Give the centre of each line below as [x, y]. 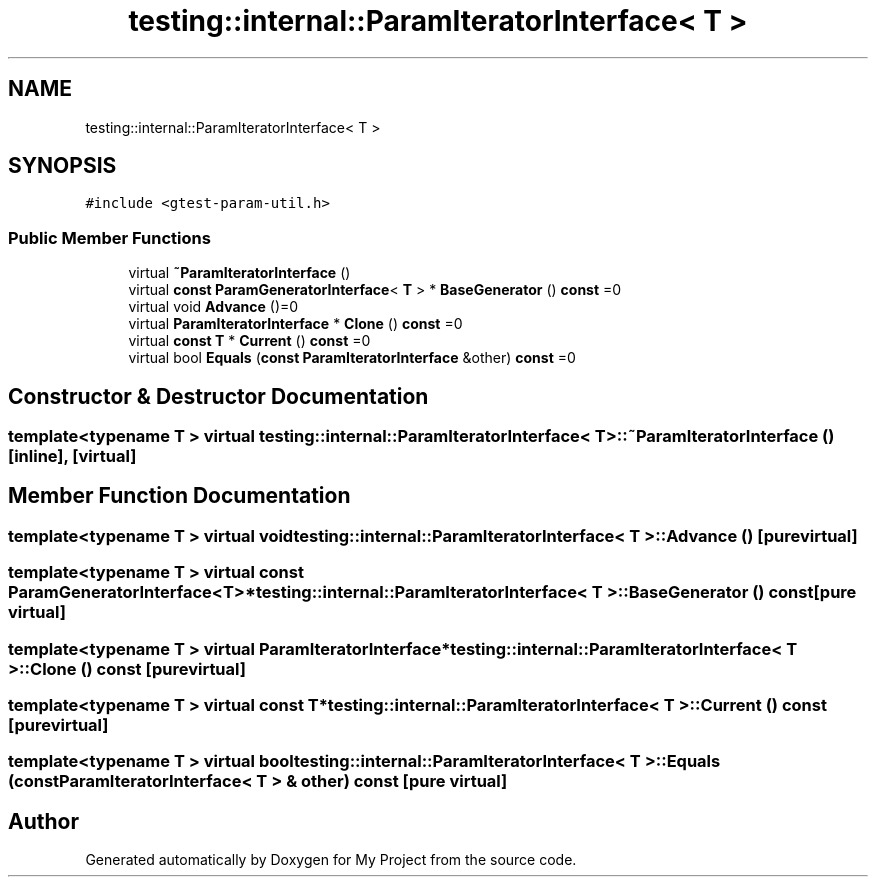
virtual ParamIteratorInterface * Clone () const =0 [295, 324]
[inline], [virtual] [72, 456]
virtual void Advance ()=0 [213, 307]
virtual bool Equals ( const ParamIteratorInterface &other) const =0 [352, 358]
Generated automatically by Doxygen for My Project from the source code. [331, 860]
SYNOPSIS [62, 166]
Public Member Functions [109, 237]
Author [43, 821]
